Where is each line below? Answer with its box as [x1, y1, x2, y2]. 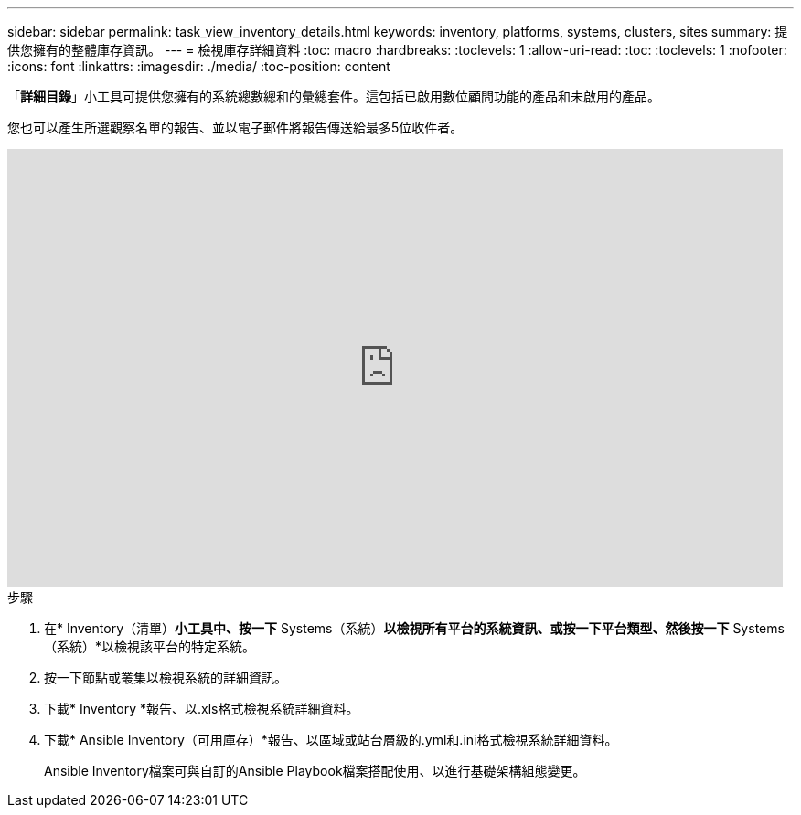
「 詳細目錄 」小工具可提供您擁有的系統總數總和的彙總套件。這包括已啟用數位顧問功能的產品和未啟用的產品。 [7, 89, 660, 104]
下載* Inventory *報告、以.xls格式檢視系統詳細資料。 [44, 701, 359, 716]
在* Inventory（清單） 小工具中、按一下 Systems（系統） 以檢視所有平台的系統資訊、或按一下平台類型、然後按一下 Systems [44, 620, 785, 636]
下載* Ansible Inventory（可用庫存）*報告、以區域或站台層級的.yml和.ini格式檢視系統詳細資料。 [44, 732, 618, 747]
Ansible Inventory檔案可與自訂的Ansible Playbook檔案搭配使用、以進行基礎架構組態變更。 [44, 763, 586, 778]
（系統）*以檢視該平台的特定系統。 [44, 639, 256, 654]
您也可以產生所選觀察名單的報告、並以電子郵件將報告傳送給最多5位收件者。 [7, 120, 464, 135]
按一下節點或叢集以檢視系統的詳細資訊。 [44, 670, 287, 685]
